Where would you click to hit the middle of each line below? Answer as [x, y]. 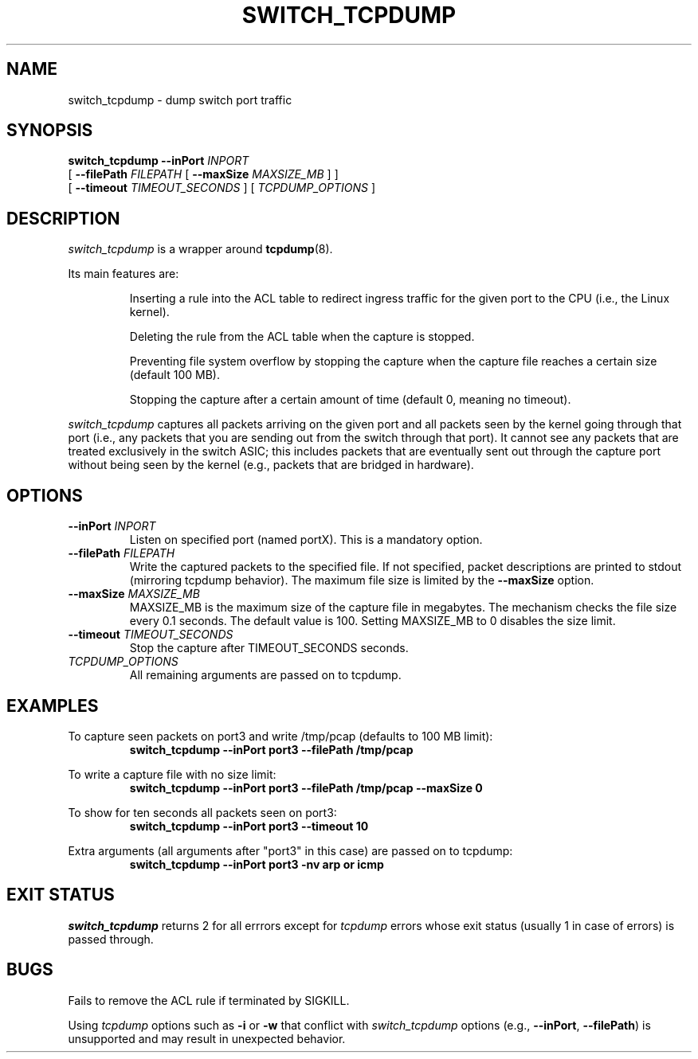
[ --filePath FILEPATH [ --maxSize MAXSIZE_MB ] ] [203, 174]
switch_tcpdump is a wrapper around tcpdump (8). [200, 249]
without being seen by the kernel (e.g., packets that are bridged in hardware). [271, 465]
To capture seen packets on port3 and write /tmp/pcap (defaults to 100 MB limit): [280, 736]
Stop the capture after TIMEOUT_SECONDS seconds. [269, 648]
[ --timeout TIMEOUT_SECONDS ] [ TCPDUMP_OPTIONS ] [222, 188]
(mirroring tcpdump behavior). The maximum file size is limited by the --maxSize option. [362, 580]
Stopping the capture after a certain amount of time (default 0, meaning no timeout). [350, 400]
